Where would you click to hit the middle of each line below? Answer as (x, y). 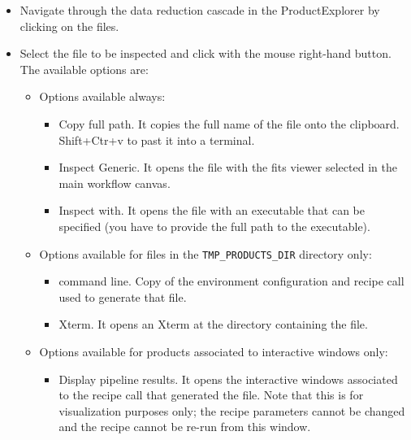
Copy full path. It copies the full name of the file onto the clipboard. (229, 123)
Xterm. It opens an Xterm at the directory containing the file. (213, 324)
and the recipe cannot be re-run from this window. (185, 427)
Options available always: (102, 96)
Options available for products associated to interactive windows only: (214, 351)
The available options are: (84, 69)
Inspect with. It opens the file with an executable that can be (212, 210)
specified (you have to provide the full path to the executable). (214, 226)
